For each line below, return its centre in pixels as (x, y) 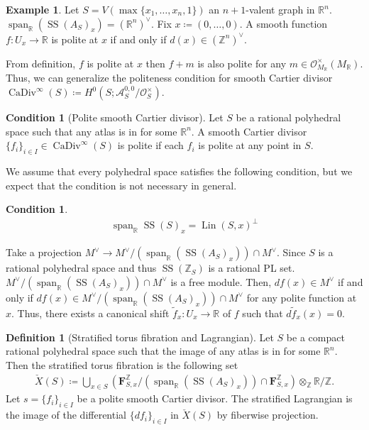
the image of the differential (66, 415)
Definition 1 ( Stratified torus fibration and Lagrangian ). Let (140, 337)
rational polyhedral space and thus (81, 268)
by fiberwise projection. (268, 415)
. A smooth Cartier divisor (249, 131)
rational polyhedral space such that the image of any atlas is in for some (163, 351)
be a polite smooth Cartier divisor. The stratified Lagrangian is (215, 398)
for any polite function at (302, 297)
